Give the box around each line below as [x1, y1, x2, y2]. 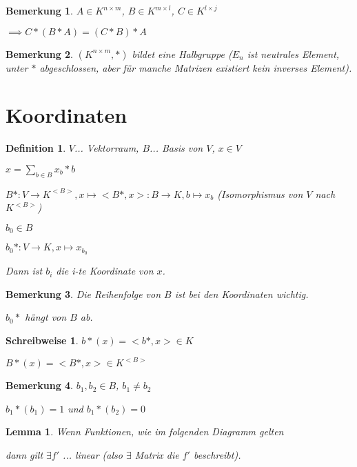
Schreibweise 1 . [6, 332, 79, 347]
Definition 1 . [6, 141, 66, 155]
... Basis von [150, 141, 203, 155]
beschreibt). [193, 447, 241, 461]
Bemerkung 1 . [6, 3, 74, 17]
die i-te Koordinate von [56, 264, 154, 278]
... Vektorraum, [74, 141, 139, 155]
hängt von [25, 310, 67, 324]
